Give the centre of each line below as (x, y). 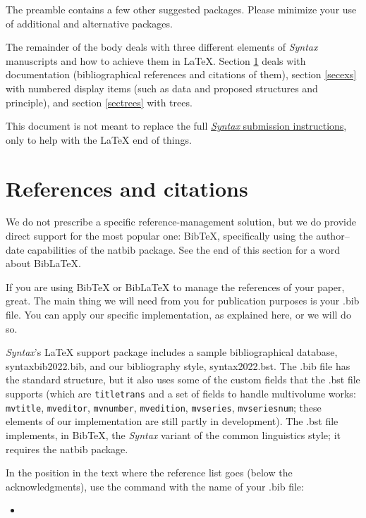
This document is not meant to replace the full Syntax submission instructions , (176, 126)
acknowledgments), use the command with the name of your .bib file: (155, 486)
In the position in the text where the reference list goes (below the (149, 473)
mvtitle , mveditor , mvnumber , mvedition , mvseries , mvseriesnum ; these (164, 407)
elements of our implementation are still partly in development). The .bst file (172, 421)
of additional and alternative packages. (89, 23)
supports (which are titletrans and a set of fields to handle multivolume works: (181, 393)
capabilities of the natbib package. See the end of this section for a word (184, 249)
